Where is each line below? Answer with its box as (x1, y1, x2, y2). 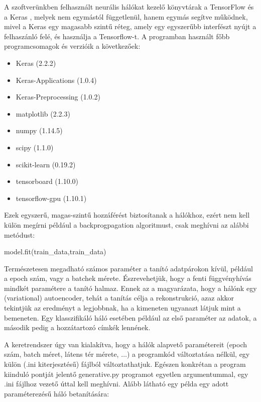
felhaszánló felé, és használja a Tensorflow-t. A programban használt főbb (4, 31, 230, 41)
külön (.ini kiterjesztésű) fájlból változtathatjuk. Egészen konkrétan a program (4, 359, 246, 369)
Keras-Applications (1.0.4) (16, 74, 97, 85)
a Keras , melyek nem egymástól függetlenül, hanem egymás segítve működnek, (4, 11, 248, 22)
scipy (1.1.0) (16, 142, 54, 152)
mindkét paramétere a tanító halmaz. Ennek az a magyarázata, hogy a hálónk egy (4, 282, 257, 293)
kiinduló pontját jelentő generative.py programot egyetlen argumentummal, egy (4, 368, 248, 379)
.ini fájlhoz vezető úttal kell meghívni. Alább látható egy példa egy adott (4, 378, 229, 389)
